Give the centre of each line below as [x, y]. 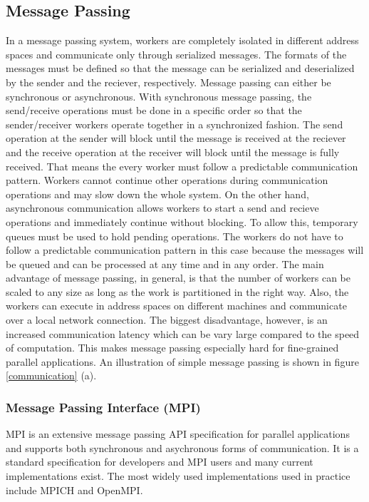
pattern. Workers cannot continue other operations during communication [167, 180]
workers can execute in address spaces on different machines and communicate [176, 306]
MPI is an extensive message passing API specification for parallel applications [178, 434]
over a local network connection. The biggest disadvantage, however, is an [167, 320]
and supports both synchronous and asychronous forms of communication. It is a [182, 447]
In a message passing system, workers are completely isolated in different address [182, 40]
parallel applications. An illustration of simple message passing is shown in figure [182, 361]
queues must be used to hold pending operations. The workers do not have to [175, 236]
